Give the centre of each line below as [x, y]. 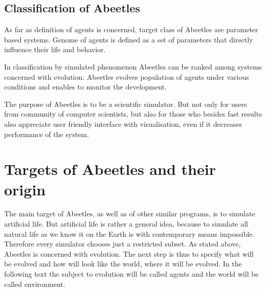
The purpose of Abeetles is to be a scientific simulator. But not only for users [126, 104]
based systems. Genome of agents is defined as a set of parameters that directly [129, 39]
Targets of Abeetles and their [110, 169]
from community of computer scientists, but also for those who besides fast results [133, 114]
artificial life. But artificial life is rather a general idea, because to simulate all [126, 224]
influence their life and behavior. [55, 49]
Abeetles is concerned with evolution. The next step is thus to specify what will [129, 253]
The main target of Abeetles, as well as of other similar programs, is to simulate [130, 214]
